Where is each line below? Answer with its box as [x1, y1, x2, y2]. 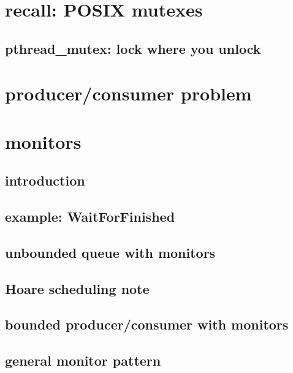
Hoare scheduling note [5, 279, 150, 298]
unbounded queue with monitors [5, 243, 216, 262]
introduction [5, 171, 85, 190]
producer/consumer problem [5, 81, 252, 106]
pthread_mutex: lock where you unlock [5, 39, 261, 58]
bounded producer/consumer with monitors [5, 315, 289, 334]
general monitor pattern [5, 351, 161, 370]
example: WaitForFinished [5, 207, 175, 226]
